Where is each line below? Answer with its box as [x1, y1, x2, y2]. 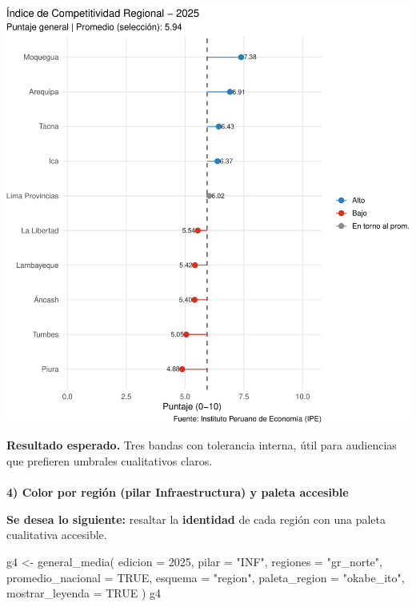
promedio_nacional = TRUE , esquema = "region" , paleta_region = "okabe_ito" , [6, 569, 405, 585]
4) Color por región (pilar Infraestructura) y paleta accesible [6, 484, 349, 501]
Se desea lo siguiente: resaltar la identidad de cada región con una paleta [6, 510, 386, 527]
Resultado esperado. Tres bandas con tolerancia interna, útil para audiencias [6, 437, 397, 453]
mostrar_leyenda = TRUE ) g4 [6, 585, 162, 601]
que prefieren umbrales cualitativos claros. [6, 452, 213, 469]
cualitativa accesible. [6, 526, 107, 543]
